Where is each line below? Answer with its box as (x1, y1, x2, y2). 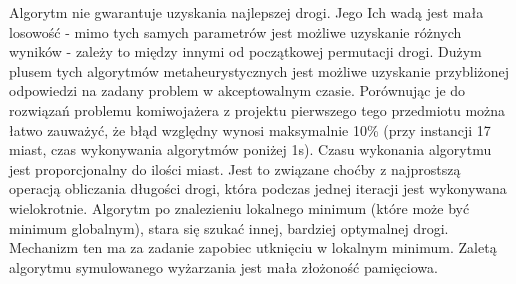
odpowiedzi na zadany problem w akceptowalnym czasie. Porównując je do (9, 80, 466, 101)
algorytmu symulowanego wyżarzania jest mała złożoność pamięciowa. (9, 256, 438, 277)
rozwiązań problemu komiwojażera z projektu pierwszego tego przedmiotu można (9, 99, 506, 120)
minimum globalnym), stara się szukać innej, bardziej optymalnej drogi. (9, 217, 449, 238)
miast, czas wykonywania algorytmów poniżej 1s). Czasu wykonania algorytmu (9, 139, 492, 160)
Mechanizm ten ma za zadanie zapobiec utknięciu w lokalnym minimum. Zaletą (9, 237, 497, 258)
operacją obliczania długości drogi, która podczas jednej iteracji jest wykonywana (9, 178, 507, 199)
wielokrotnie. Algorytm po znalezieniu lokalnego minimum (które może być (9, 197, 470, 218)
